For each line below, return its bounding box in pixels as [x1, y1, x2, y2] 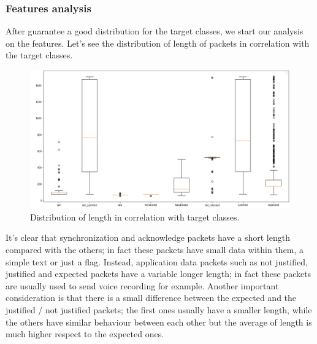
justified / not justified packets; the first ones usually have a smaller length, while [6, 303, 312, 316]
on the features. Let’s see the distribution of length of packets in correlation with [6, 36, 310, 49]
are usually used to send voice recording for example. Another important [6, 279, 279, 292]
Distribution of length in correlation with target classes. [30, 210, 240, 223]
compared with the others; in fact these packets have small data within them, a [6, 243, 304, 256]
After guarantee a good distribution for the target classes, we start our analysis [6, 25, 304, 37]
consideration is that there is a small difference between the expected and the [6, 291, 297, 304]
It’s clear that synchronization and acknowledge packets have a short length [6, 231, 290, 244]
